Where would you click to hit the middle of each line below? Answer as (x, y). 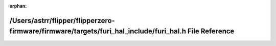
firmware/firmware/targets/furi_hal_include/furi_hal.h (98, 31)
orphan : (18, 6)
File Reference (211, 31)
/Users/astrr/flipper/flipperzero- (62, 20)
